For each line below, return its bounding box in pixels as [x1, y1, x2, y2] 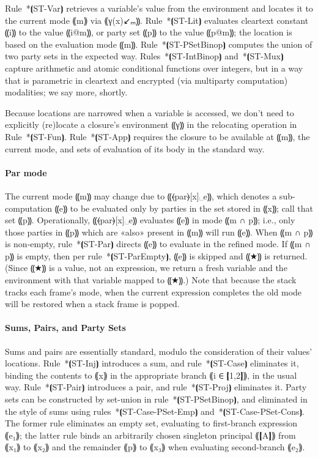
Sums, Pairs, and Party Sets [5, 321, 126, 334]
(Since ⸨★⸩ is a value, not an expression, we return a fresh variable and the [5, 261, 287, 274]
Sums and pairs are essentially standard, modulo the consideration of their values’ [5, 344, 312, 357]
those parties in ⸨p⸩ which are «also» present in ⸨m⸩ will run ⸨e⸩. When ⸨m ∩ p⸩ [5, 225, 313, 238]
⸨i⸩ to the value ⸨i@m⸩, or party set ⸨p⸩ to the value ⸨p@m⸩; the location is [5, 26, 292, 39]
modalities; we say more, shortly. [5, 86, 128, 98]
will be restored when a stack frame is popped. [5, 297, 180, 310]
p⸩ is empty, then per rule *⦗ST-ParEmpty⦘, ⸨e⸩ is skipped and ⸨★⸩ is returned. [5, 249, 308, 262]
